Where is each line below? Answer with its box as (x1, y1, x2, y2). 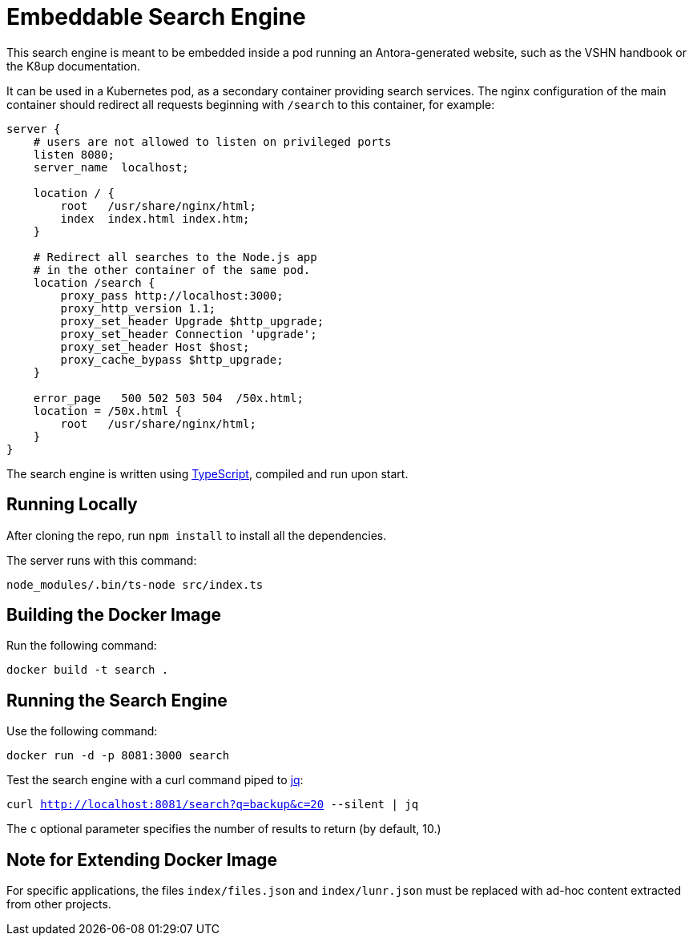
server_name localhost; (33, 160, 189, 174)
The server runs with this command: (6, 553, 197, 567)
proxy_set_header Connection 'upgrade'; (60, 327, 317, 340)
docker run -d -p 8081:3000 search (6, 749, 230, 763)
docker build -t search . (6, 663, 169, 677)
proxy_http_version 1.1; (60, 301, 216, 315)
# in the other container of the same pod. (33, 263, 311, 276)
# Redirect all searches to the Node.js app (33, 250, 317, 264)
